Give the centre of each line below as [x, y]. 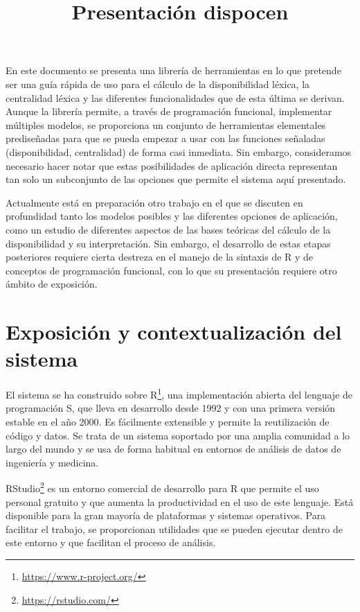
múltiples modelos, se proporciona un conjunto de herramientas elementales [166, 124]
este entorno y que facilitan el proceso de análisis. [111, 542]
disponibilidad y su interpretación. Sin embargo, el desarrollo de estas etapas [168, 243]
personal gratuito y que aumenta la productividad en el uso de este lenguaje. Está [180, 501]
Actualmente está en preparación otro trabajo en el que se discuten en [154, 202]
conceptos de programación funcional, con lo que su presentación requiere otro [171, 270]
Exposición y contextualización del [174, 332]
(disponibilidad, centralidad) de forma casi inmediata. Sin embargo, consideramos [179, 151]
